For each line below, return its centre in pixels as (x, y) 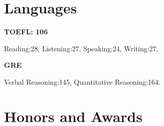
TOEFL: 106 (26, 32)
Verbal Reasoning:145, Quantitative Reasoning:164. (82, 81)
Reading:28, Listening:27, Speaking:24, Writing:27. (81, 48)
